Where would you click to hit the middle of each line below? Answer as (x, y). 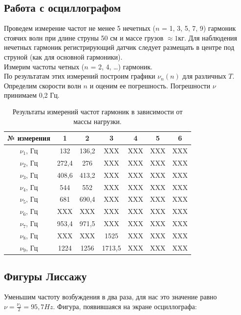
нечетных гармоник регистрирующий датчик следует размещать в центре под (119, 47)
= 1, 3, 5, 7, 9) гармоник (199, 28)
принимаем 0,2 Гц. (32, 95)
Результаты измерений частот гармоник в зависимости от (98, 111)
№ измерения (29, 138)
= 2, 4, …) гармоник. (121, 66)
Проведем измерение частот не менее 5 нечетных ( (80, 28)
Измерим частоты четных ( (44, 66)
